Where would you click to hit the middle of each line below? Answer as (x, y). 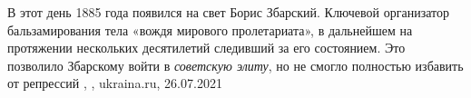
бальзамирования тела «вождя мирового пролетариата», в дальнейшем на (210, 29)
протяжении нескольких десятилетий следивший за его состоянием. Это (206, 48)
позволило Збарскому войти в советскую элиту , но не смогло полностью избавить (235, 65)
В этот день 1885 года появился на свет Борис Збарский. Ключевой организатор (228, 12)
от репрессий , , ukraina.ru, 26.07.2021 (115, 83)
